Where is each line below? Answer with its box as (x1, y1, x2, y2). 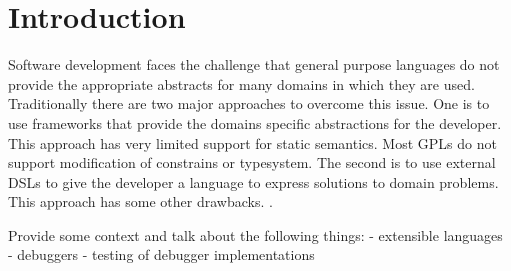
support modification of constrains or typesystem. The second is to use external (8, 152, 496, 173)
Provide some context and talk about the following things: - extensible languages (8, 224, 503, 245)
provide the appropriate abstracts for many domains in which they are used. (8, 73, 475, 94)
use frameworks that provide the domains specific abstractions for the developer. (8, 112, 502, 133)
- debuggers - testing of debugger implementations (8, 244, 315, 265)
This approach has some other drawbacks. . (8, 191, 273, 212)
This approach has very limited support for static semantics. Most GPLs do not (8, 132, 497, 153)
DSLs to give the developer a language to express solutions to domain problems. (8, 171, 499, 192)
